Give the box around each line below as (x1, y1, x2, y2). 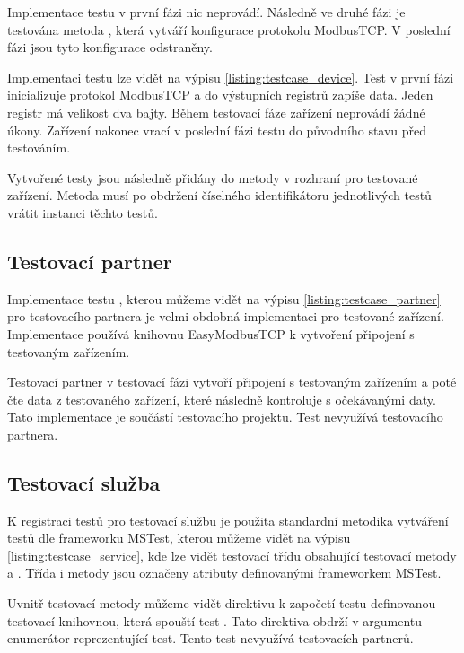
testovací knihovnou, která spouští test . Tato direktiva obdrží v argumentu (7, 611, 423, 630)
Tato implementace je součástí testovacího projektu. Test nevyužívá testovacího (7, 407, 443, 426)
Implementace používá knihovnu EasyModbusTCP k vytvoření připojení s (7, 324, 415, 343)
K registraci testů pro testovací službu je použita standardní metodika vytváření (7, 510, 449, 529)
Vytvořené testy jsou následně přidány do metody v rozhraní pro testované (7, 168, 418, 187)
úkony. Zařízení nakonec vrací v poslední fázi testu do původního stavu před (7, 120, 427, 139)
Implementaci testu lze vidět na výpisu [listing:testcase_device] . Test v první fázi (7, 67, 454, 86)
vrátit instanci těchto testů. (7, 203, 158, 222)
